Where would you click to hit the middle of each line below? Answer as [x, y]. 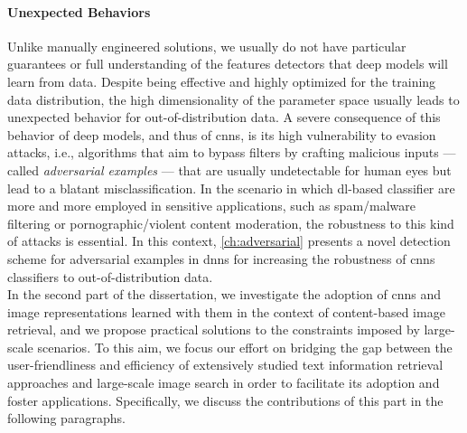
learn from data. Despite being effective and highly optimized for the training [222, 81]
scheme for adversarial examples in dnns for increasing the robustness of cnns [221, 258]
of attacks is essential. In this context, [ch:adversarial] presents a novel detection [229, 241]
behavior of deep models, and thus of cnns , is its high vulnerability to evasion [222, 134]
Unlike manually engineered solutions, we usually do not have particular [207, 46]
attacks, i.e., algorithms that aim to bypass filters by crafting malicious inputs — [232, 152]
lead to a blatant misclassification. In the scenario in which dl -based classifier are [231, 188]
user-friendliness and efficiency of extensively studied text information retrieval [225, 365]
